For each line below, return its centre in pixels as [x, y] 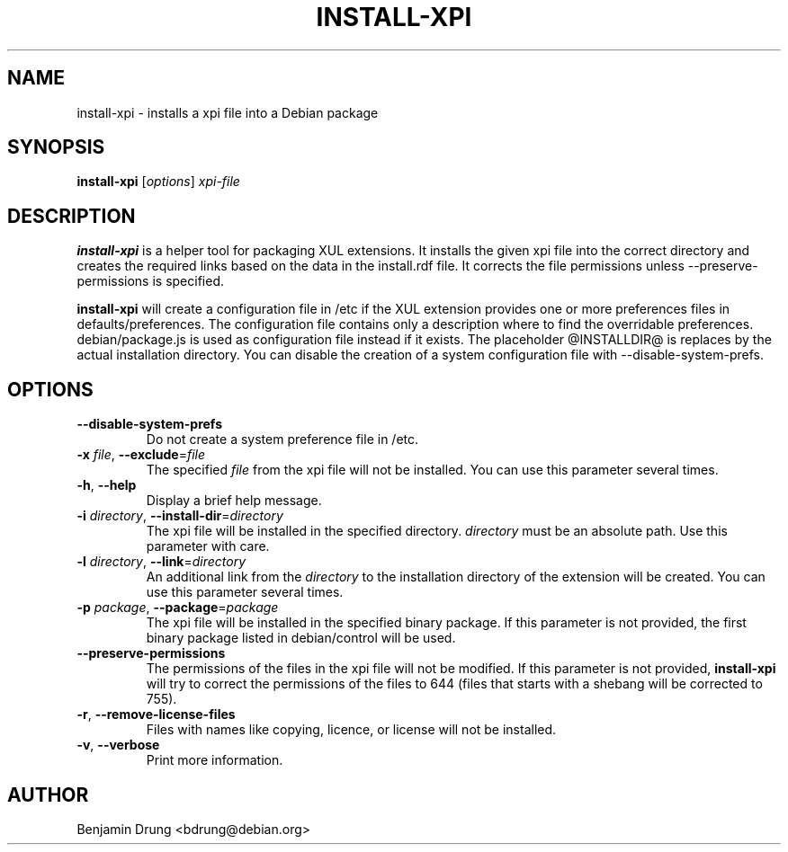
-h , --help [107, 485]
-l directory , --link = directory [161, 562]
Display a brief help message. [234, 501]
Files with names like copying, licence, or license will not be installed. [351, 730]
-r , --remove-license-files [156, 714]
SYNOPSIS [56, 147]
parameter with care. [208, 546]
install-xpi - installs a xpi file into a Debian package [228, 112]
